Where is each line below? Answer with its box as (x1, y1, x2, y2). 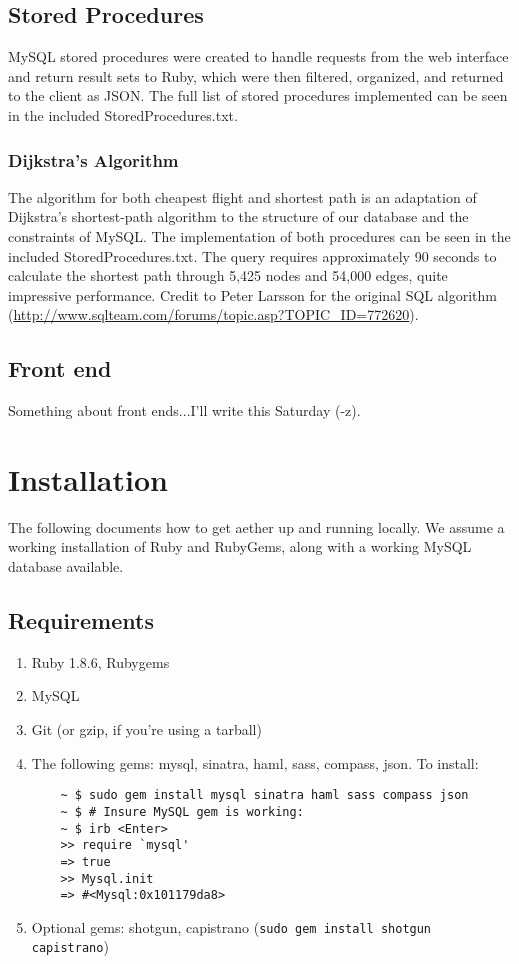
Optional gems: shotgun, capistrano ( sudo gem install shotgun (31, 916, 432, 937)
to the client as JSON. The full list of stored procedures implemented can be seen (8, 85, 508, 106)
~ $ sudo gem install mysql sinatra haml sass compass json (60, 788, 469, 803)
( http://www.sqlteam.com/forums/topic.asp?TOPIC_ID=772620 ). (8, 304, 419, 325)
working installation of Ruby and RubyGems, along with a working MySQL (8, 536, 472, 557)
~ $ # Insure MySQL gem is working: (60, 804, 304, 819)
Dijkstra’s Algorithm (8, 147, 179, 172)
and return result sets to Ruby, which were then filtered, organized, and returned (8, 65, 504, 86)
